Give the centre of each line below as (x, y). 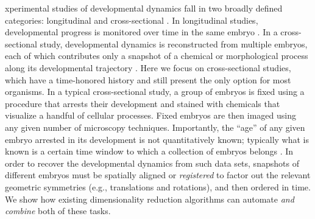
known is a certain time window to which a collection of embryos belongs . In (149, 151)
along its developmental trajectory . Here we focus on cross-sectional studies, (148, 67)
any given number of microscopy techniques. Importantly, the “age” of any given (155, 127)
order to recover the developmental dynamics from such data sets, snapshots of (152, 163)
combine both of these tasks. (58, 211)
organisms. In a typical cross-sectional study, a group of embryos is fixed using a (155, 92)
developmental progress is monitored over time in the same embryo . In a (141, 32)
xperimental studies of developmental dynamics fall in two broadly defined (144, 8)
